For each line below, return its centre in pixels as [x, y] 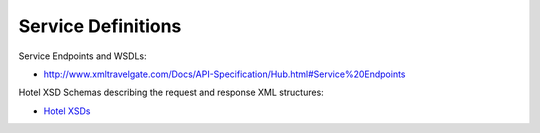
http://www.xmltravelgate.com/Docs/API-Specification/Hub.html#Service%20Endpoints [224, 74]
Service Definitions [100, 26]
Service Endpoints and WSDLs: [82, 56]
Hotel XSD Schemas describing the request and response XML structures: [171, 92]
